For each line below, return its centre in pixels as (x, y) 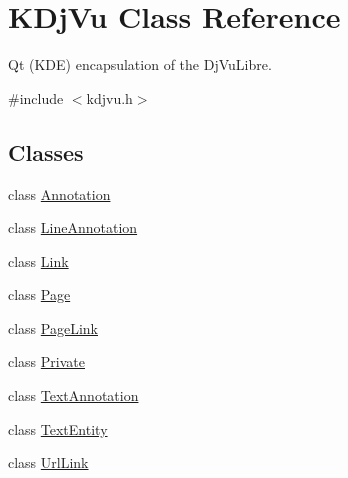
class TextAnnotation (73, 395)
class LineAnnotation (73, 227)
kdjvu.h (109, 97)
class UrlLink (48, 462)
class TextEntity (58, 428)
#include (36, 97)
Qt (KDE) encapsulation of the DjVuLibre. (140, 64)
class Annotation (59, 193)
